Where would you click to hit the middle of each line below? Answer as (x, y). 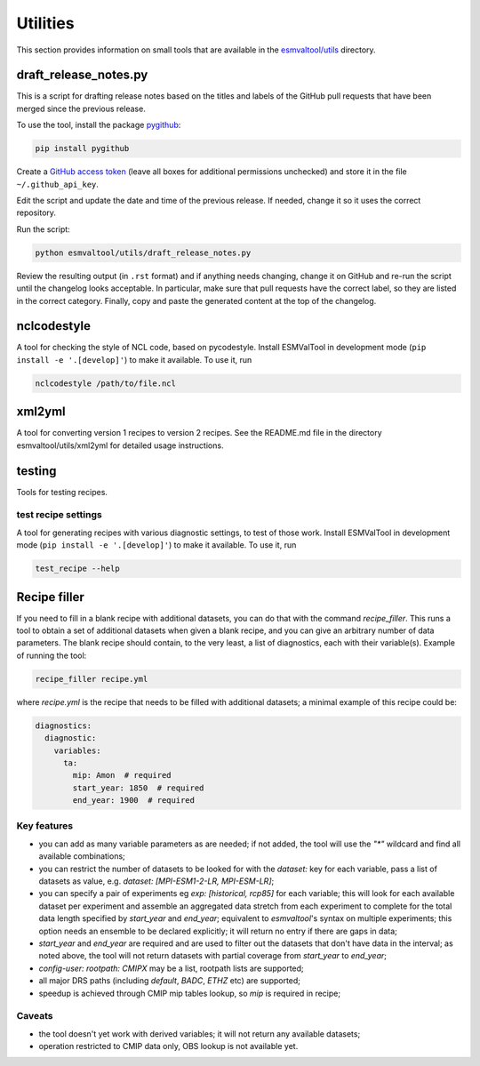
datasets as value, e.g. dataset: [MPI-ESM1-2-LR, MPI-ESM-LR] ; (156, 881)
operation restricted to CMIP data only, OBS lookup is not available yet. (168, 1046)
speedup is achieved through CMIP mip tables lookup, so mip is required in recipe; (190, 993)
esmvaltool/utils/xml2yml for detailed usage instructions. (120, 445)
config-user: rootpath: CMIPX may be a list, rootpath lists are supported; (171, 968)
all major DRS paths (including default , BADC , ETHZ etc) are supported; (170, 981)
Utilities (45, 23)
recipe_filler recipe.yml (92, 679)
